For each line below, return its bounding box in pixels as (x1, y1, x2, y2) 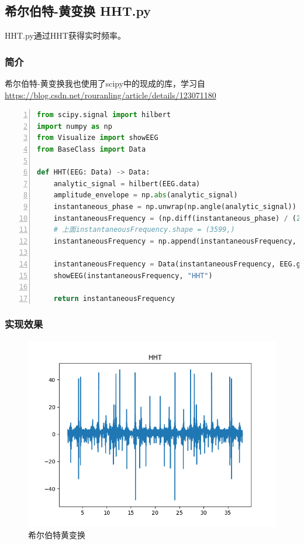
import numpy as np (37, 122, 112, 131)
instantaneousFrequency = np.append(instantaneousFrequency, (53, 237, 296, 245)
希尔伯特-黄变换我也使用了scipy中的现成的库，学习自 (5, 77, 206, 90)
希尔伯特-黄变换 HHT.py (5, 2, 151, 20)
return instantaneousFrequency (53, 294, 175, 303)
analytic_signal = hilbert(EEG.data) (53, 179, 201, 188)
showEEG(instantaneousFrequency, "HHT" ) (53, 271, 213, 280)
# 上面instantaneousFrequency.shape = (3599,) (53, 225, 235, 234)
